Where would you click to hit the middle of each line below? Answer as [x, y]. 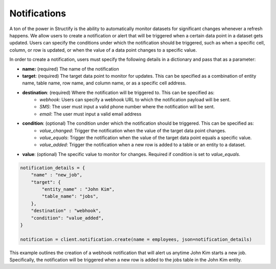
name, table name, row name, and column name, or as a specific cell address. [104, 83]
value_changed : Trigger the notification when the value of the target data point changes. [133, 130]
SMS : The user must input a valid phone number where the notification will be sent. [127, 107]
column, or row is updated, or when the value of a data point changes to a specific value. [103, 50]
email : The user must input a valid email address [90, 114]
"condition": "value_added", [67, 218]
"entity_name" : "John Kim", [78, 189]
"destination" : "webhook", [66, 211]
